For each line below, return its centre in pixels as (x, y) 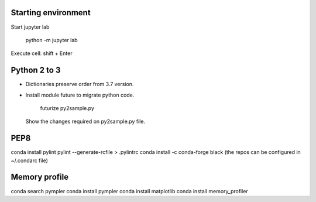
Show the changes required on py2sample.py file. (85, 121)
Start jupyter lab (30, 27)
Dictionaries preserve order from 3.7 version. (80, 84)
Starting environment (51, 13)
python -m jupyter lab (52, 40)
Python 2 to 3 (36, 70)
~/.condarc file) (29, 160)
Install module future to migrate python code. (80, 95)
